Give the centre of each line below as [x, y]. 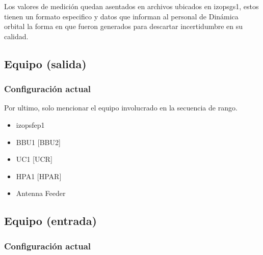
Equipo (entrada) [50, 221]
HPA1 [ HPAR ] [39, 176]
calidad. [16, 36]
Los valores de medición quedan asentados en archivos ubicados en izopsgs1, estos [131, 6]
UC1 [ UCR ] [34, 159]
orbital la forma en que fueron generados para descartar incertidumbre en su [124, 26]
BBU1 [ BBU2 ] [38, 142]
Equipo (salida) [45, 63]
